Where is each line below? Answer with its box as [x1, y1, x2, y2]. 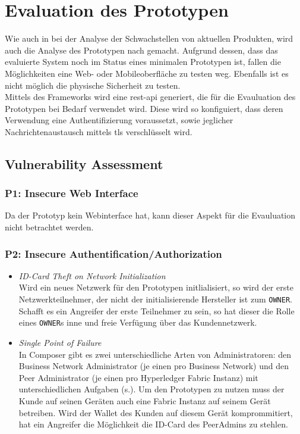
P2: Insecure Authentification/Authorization [5, 246, 222, 261]
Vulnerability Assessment [5, 154, 163, 173]
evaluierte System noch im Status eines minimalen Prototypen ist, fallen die [5, 55, 281, 68]
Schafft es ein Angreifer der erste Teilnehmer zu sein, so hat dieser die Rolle [18, 304, 295, 317]
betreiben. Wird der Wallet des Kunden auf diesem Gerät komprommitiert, [18, 406, 293, 419]
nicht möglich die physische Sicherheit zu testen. [5, 79, 181, 91]
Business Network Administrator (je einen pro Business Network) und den [18, 360, 289, 372]
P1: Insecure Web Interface [5, 186, 138, 201]
